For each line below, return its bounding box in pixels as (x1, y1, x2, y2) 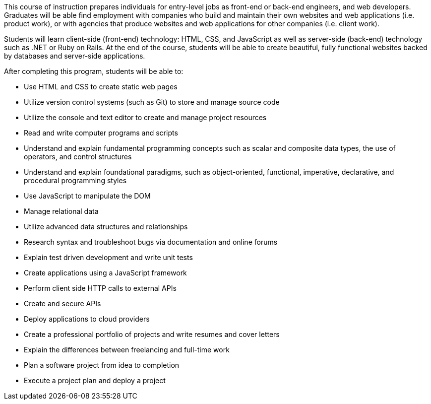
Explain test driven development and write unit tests (24, 253, 193, 262)
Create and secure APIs (24, 299, 101, 308)
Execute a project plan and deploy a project (24, 376, 166, 385)
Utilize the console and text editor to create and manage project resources (24, 113, 267, 122)
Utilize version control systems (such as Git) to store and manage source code (24, 98, 280, 106)
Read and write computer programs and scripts (24, 129, 178, 137)
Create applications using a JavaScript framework (24, 269, 187, 277)
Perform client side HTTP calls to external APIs (24, 284, 177, 292)
